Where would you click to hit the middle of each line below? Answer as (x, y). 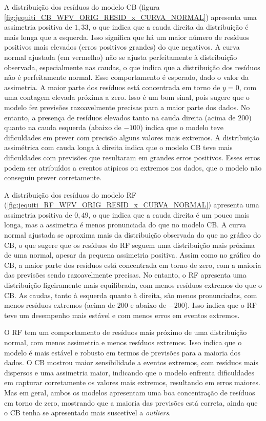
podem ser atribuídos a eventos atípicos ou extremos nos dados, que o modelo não (133, 167)
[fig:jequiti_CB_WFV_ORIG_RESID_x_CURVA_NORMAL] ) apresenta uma (130, 17)
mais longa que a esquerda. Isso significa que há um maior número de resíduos (127, 37)
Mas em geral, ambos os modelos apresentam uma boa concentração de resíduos (130, 392)
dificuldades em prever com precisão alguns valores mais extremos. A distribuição (132, 137)
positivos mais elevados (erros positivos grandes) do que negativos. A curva (122, 47)
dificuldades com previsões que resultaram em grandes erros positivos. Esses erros (132, 157)
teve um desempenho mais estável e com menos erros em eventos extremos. (122, 315)
